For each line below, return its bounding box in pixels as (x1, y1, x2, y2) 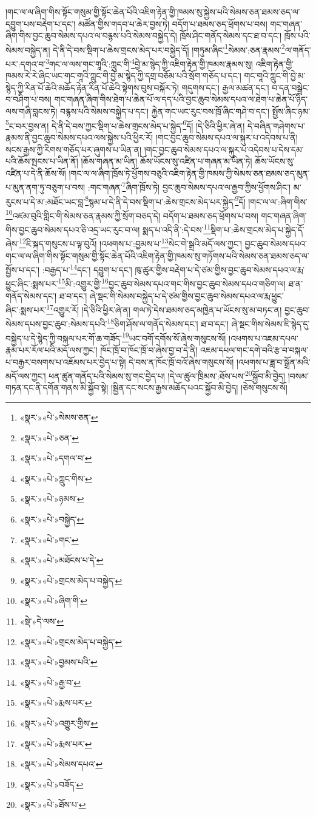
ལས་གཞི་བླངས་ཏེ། (5, 105, 58, 118)
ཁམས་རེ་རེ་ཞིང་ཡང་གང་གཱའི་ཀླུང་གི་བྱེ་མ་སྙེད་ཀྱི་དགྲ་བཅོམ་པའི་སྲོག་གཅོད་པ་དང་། (5, 69, 241, 82)
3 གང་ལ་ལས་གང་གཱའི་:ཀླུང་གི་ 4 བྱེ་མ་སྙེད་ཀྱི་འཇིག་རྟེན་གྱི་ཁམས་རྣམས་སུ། (45, 56, 253, 70)
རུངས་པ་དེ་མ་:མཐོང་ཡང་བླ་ (5, 195, 86, 208)
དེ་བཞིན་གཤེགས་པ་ (247, 119, 305, 132)
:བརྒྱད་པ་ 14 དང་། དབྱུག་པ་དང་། (42, 262, 132, 276)
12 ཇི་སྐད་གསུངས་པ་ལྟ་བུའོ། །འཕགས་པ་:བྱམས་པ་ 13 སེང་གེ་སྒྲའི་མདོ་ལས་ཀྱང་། (19, 236, 242, 249)
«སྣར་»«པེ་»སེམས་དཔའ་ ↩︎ (19, 758, 103, 770)
